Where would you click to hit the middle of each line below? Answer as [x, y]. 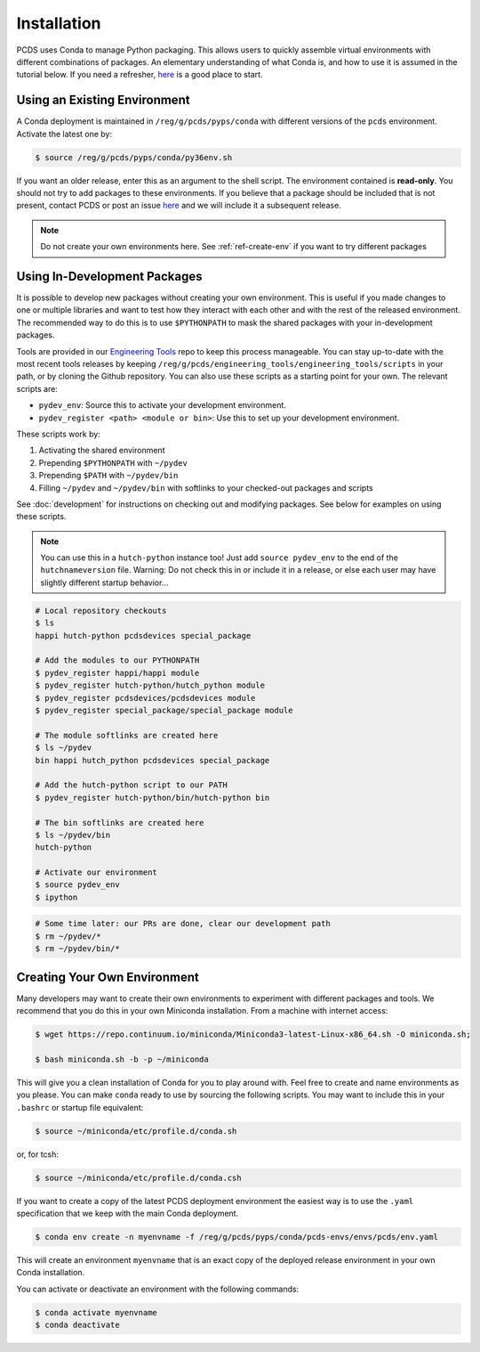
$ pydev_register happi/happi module [117, 673]
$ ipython [56, 897]
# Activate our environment [96, 872]
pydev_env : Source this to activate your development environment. [162, 405]
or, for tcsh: [38, 1154]
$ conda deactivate [77, 1325]
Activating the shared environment [102, 451]
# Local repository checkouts [101, 611]
